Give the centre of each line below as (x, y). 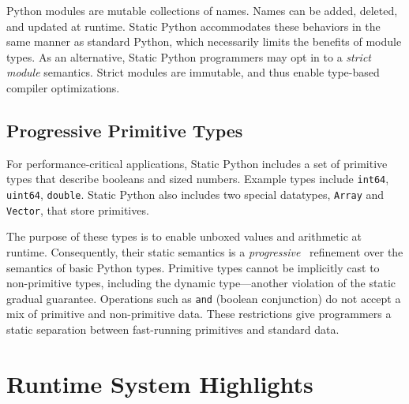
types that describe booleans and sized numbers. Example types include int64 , (198, 179)
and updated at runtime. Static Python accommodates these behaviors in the (193, 26)
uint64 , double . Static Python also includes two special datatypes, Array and (195, 195)
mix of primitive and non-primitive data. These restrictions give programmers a (199, 314)
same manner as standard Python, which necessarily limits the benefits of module (204, 41)
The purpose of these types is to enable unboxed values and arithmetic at (184, 236)
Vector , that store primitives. (78, 209)
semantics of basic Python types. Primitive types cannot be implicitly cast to (193, 267)
